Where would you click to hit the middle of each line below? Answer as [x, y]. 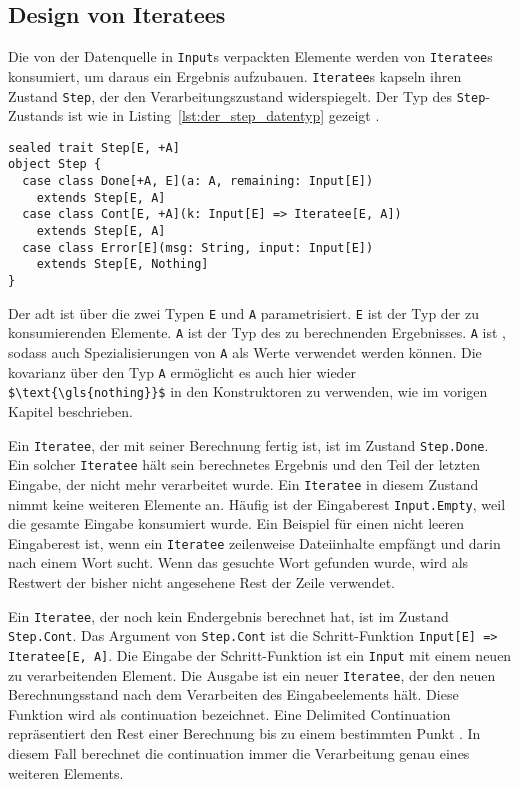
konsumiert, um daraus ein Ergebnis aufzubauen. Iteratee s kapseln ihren [235, 75]
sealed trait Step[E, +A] [94, 147]
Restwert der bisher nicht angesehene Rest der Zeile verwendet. [201, 582]
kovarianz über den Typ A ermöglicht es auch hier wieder [182, 371]
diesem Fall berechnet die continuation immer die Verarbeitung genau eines [239, 753]
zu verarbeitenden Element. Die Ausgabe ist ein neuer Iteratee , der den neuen [252, 674]
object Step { [55, 164]
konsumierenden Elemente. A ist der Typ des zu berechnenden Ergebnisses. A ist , [257, 332]
